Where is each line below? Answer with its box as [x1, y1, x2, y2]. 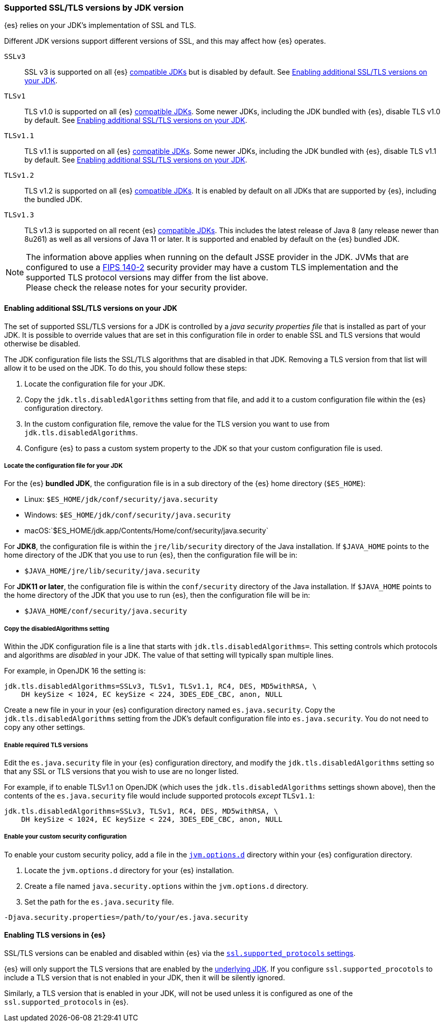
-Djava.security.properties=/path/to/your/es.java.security [4, 913, 248, 921]
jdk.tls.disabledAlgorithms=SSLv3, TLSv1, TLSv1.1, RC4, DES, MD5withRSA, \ [4, 682, 317, 691]
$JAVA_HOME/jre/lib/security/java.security [24, 567, 200, 575]
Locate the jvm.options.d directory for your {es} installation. [24, 865, 234, 875]
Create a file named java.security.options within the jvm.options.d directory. [24, 881, 308, 890]
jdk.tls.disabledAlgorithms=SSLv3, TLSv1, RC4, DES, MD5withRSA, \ [4, 807, 278, 815]
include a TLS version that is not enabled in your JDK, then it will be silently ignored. [4, 973, 285, 982]
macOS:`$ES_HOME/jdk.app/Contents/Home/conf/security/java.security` [24, 526, 269, 535]
